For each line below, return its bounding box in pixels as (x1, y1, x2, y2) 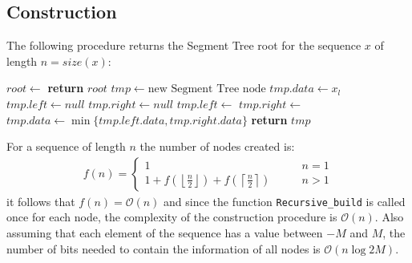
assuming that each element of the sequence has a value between (6, 225, 323, 241)
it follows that (6, 192, 75, 209)
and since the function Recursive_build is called (164, 192, 406, 209)
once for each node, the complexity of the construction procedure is (6, 208, 337, 225)
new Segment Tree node (147, 83, 266, 95)
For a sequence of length (6, 138, 126, 155)
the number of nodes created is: (139, 138, 295, 155)
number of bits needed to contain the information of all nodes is (6, 240, 321, 257)
